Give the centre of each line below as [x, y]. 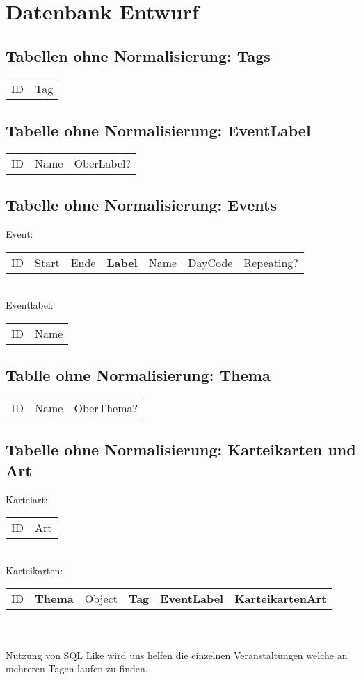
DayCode [210, 262]
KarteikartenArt [281, 599]
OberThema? [106, 407]
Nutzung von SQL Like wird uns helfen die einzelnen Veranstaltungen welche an [177, 655]
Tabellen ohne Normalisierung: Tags [138, 55]
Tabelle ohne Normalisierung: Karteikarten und [181, 450]
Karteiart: [27, 499]
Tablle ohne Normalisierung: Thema [138, 375]
